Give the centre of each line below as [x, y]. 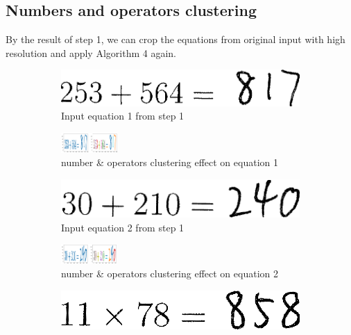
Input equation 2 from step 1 [123, 227]
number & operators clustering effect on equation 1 [170, 162]
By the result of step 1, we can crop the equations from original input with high [175, 39]
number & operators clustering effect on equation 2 [170, 273]
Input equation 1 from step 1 [123, 116]
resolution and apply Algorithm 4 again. [91, 52]
